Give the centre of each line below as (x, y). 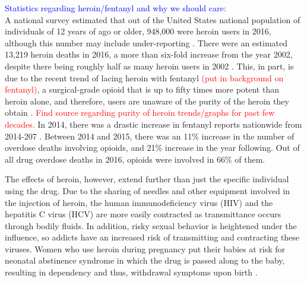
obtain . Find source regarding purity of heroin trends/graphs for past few (140, 113)
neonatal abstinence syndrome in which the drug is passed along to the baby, (145, 260)
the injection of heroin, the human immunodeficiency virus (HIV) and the (139, 202)
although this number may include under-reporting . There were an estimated (146, 42)
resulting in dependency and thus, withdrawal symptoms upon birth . (131, 272)
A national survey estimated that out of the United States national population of (153, 19)
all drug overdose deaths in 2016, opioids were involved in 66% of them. (135, 159)
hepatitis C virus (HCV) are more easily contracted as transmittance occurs (143, 214)
